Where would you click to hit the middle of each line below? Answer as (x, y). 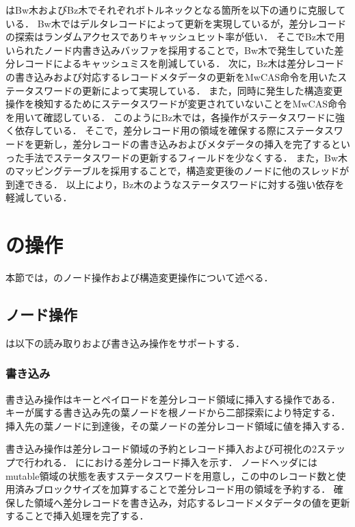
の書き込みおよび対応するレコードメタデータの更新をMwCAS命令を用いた (172, 76)
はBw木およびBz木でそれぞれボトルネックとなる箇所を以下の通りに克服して (176, 10)
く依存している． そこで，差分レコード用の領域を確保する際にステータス (170, 130)
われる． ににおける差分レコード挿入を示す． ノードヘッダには (176, 462)
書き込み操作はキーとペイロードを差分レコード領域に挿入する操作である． (173, 399)
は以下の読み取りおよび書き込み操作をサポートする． (125, 343)
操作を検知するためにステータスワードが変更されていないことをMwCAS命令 (176, 104)
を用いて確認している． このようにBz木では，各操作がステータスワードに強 (175, 117)
